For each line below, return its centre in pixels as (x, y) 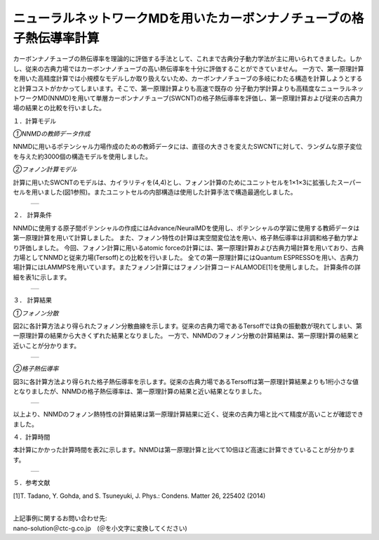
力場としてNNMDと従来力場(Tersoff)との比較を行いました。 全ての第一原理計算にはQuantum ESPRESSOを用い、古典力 (186, 257)
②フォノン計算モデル (45, 169)
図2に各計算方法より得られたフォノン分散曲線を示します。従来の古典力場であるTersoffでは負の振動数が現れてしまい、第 (188, 326)
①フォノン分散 (36, 313)
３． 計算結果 (32, 300)
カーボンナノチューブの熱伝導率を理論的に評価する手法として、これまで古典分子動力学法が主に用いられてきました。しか (187, 59)
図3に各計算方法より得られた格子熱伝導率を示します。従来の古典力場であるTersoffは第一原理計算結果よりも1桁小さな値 (186, 381)
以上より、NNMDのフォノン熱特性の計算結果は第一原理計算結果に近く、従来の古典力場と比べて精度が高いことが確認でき (188, 414)
